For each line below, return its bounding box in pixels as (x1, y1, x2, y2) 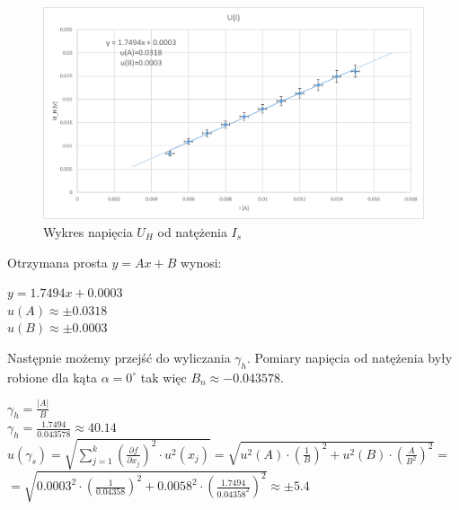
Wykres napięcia (43, 223, 133, 242)
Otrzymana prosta (7, 252, 108, 271)
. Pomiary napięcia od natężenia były (247, 347, 453, 366)
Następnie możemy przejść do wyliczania (7, 347, 231, 366)
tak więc (140, 367, 187, 386)
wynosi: (180, 252, 222, 271)
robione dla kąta (7, 367, 98, 386)
